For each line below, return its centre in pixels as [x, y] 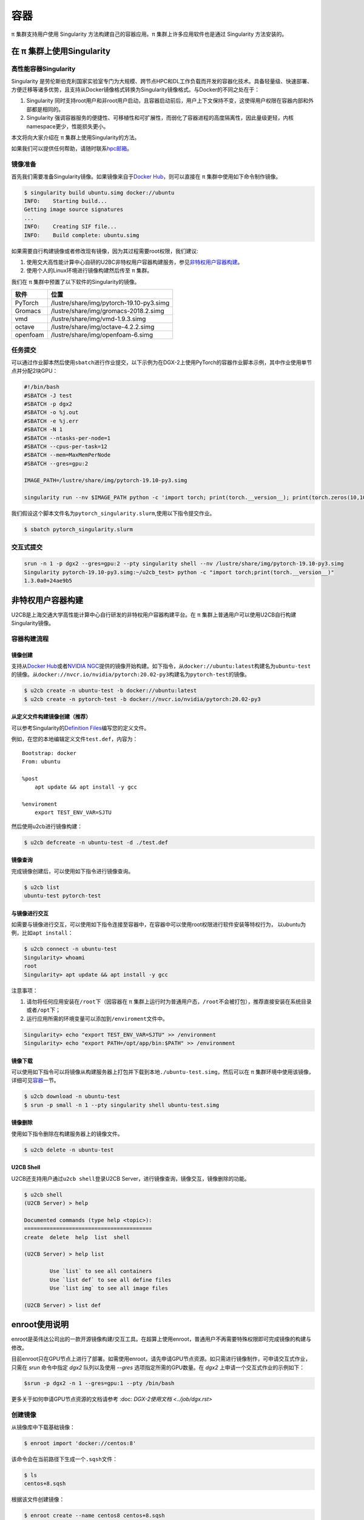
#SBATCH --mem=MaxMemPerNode [67, 455]
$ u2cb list [42, 887]
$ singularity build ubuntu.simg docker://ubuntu [99, 192]
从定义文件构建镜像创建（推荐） [51, 717]
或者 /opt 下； [43, 1010]
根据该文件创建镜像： [38, 1499]
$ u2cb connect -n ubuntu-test [71, 949]
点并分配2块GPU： [35, 371]
